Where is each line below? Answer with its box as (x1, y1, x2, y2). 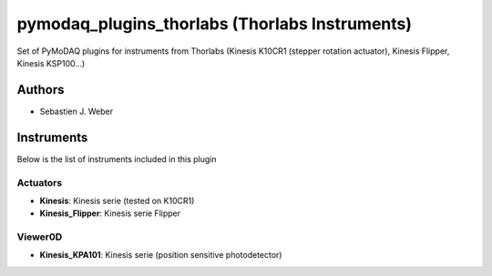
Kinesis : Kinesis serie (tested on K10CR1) (39, 195, 195, 206)
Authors (16, 82, 65, 97)
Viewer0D (16, 230, 63, 243)
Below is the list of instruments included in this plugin (16, 153, 218, 164)
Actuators (16, 176, 63, 189)
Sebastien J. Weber (39, 106, 114, 117)
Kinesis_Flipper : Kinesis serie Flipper (39, 208, 181, 219)
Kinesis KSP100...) (16, 57, 86, 68)
